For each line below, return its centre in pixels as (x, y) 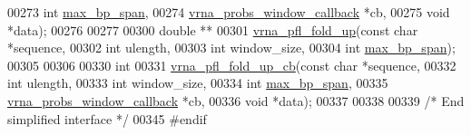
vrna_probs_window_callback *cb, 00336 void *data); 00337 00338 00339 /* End (236, 100)
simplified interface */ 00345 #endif (107, 118)
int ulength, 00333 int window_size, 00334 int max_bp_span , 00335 (198, 83)
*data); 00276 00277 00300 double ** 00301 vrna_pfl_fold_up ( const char (213, 29)
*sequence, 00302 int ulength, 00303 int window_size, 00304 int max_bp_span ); (231, 48)
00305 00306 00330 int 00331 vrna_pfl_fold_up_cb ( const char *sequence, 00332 (232, 65)
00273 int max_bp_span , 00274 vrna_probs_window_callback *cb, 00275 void (229, 12)
